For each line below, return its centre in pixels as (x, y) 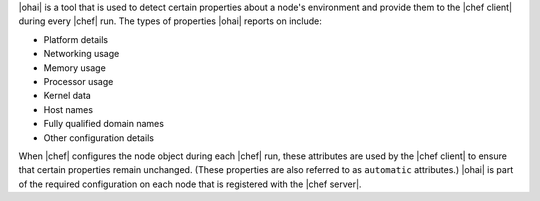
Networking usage (81, 54)
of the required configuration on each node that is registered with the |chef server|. (190, 184)
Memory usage (75, 67)
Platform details (76, 39)
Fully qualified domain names (104, 124)
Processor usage (78, 81)
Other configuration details (99, 137)
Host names (68, 109)
